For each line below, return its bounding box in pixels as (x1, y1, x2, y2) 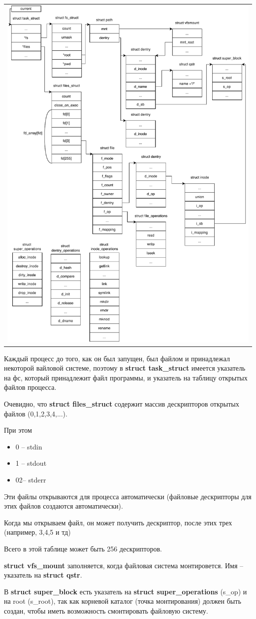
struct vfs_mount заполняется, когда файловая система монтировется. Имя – (4, 560, 244, 570)
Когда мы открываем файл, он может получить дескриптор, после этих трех (4, 517, 232, 527)
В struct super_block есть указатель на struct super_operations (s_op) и (4, 586, 247, 596)
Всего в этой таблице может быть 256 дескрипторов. (4, 544, 162, 554)
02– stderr (15, 475, 46, 485)
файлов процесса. (4, 382, 57, 392)
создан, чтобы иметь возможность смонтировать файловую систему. (4, 605, 208, 616)
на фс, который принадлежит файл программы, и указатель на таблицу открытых (4, 372, 248, 382)
